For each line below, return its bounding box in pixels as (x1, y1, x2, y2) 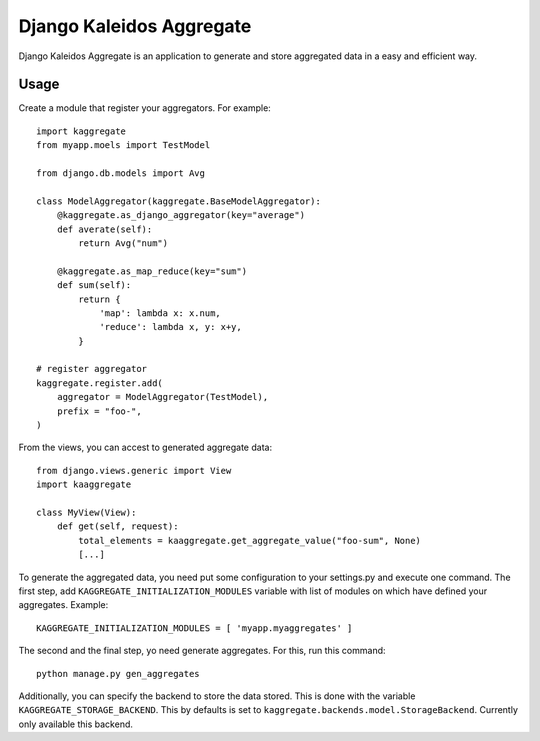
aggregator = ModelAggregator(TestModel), (56, 391, 269, 403)
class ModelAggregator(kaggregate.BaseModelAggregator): (36, 195, 322, 207)
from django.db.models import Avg (36, 168, 205, 179)
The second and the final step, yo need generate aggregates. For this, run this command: (18, 645, 386, 657)
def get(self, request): (56, 521, 179, 532)
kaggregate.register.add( (36, 377, 164, 389)
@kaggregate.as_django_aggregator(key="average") (56, 210, 305, 221)
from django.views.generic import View (36, 465, 232, 476)
